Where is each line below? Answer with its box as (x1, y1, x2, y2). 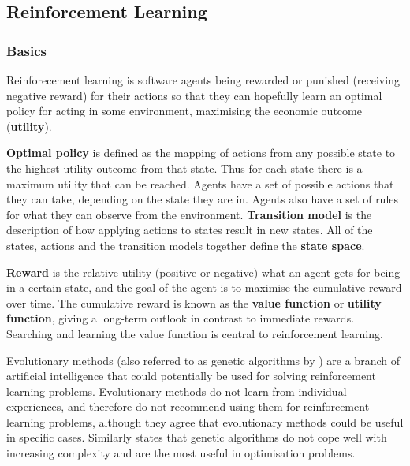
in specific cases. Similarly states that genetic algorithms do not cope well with (6, 429, 387, 445)
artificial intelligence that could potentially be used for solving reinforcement (6, 367, 376, 384)
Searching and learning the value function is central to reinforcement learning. (6, 325, 383, 341)
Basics (6, 40, 47, 60)
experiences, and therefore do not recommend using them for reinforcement (6, 398, 370, 415)
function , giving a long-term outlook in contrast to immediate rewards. (6, 310, 355, 326)
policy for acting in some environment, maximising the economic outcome (6, 103, 362, 119)
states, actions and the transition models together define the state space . (6, 237, 365, 253)
